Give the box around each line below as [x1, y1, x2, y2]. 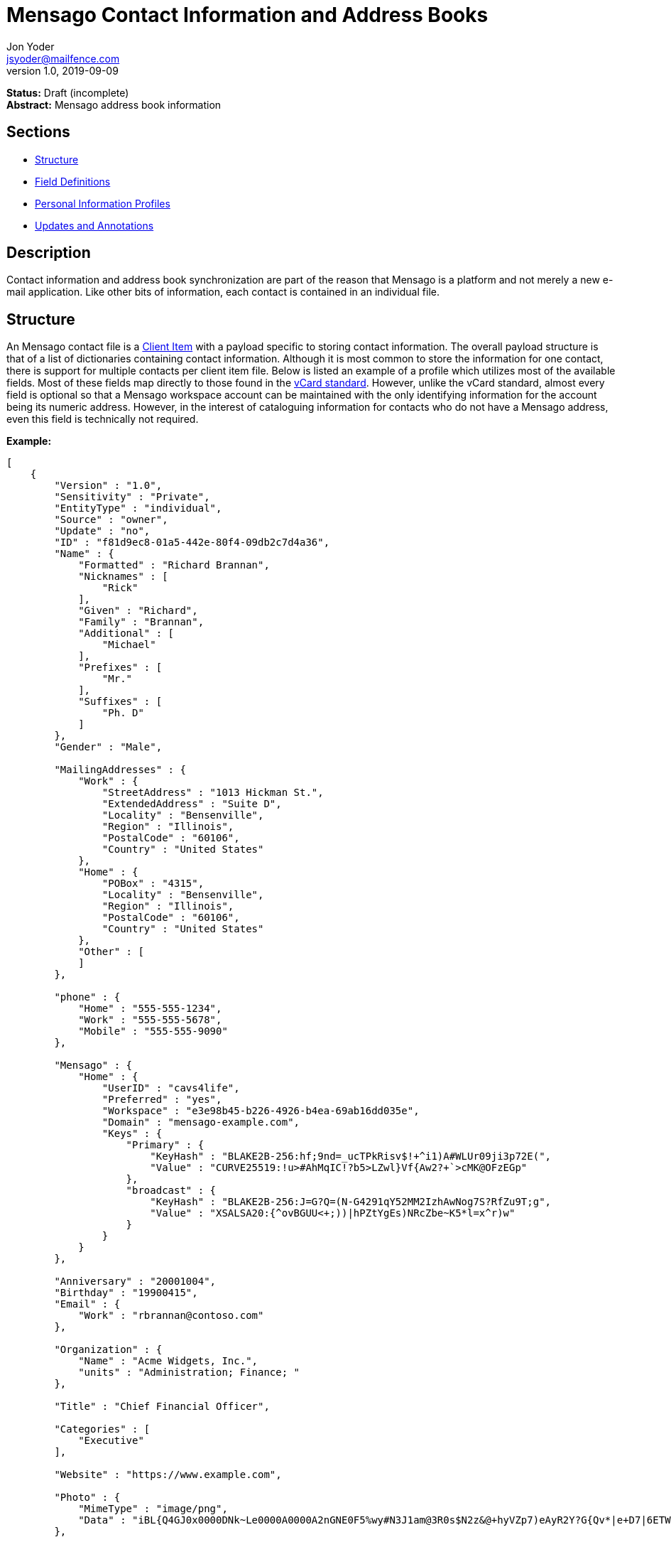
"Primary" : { [126, 1139, 204, 1151]
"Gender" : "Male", [54, 741, 163, 753]
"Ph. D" [102, 707, 144, 719]
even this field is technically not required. [6, 413, 199, 426]
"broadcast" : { [126, 1185, 217, 1197]
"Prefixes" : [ [78, 662, 163, 674]
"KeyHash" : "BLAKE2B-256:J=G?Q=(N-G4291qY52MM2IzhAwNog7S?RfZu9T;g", [150, 1196, 552, 1208]
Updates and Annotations [35, 219, 154, 232]
